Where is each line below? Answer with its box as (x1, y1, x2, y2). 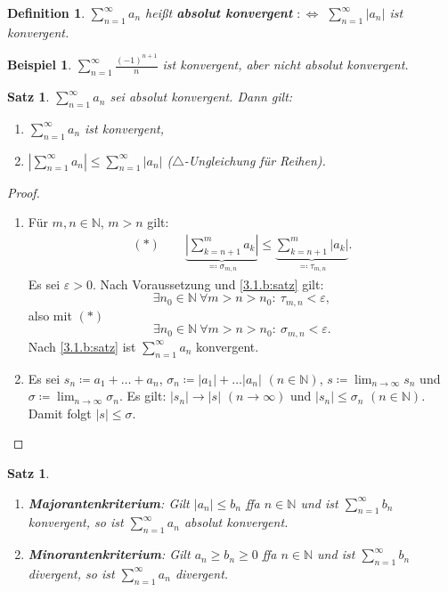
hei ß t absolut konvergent (145, 4, 293, 21)
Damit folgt (28, 403, 92, 422)
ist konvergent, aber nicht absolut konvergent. (162, 55, 409, 74)
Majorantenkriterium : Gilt (28, 493, 190, 512)
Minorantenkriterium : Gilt (28, 545, 191, 564)
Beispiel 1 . (7, 55, 72, 74)
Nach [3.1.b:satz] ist (28, 337, 136, 355)
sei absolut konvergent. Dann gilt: (110, 87, 293, 106)
